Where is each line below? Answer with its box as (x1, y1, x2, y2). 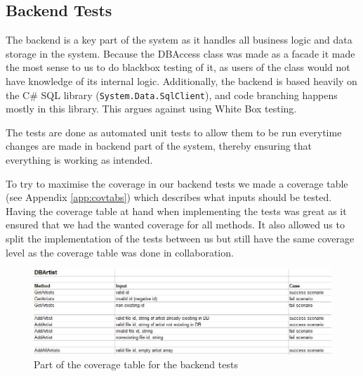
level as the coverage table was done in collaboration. (6, 245, 234, 259)
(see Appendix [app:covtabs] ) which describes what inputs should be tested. (6, 190, 332, 205)
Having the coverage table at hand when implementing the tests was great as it (6, 203, 347, 218)
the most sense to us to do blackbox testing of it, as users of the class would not (6, 60, 350, 74)
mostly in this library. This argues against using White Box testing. (6, 101, 297, 116)
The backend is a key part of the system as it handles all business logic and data (6, 32, 352, 47)
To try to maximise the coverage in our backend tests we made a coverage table (6, 176, 348, 190)
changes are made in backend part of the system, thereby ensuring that (6, 138, 312, 153)
